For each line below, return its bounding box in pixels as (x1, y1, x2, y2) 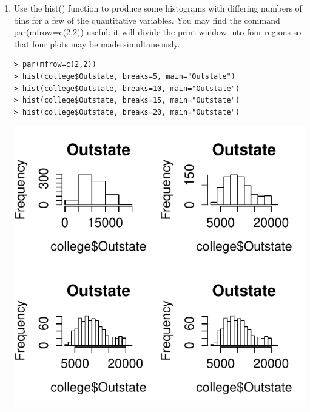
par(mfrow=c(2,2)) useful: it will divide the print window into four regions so (13, 25, 302, 38)
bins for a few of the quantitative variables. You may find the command (13, 13, 280, 26)
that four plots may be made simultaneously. (13, 37, 180, 50)
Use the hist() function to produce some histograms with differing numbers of (13, 2, 302, 14)
